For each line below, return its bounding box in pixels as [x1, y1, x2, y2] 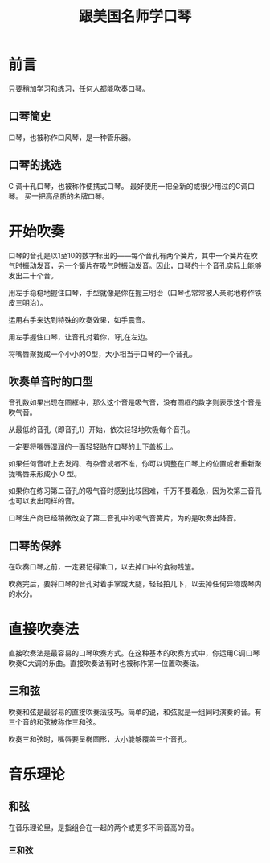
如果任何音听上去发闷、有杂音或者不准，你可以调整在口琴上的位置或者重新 [8, 459, 255, 469]
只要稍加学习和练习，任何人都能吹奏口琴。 [8, 84, 149, 93]
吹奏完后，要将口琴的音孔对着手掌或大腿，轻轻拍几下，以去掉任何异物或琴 [8, 579, 255, 589]
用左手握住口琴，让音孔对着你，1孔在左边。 [8, 331, 153, 342]
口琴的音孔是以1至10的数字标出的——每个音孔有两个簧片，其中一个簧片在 [8, 250, 252, 260]
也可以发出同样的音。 [8, 496, 79, 506]
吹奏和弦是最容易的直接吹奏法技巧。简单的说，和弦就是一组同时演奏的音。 [8, 707, 255, 717]
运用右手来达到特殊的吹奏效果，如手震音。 [8, 314, 149, 324]
